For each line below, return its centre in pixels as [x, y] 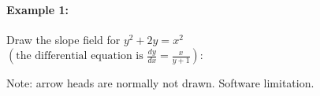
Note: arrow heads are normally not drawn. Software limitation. [160, 83]
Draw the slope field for [63, 39]
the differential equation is [80, 56]
